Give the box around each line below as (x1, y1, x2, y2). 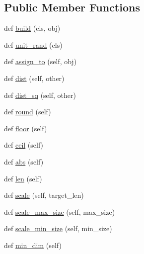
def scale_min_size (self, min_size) (4, 223, 112, 234)
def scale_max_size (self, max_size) (4, 206, 115, 217)
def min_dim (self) (4, 240, 62, 250)
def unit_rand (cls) (4, 39, 63, 50)
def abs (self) (4, 156, 44, 167)
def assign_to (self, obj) (4, 56, 77, 67)
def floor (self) (4, 123, 47, 133)
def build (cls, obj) (4, 23, 61, 33)
